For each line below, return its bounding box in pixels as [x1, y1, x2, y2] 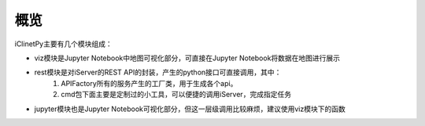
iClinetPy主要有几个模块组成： [14, 39, 113, 49]
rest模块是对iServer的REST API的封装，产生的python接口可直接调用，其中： [34, 67, 282, 77]
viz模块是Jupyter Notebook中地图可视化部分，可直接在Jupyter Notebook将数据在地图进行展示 [34, 53, 341, 63]
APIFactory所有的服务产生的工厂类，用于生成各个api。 [61, 78, 238, 88]
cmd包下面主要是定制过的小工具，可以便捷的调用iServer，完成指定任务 [61, 90, 291, 99]
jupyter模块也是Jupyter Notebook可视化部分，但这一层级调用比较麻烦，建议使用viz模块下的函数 [34, 104, 346, 113]
